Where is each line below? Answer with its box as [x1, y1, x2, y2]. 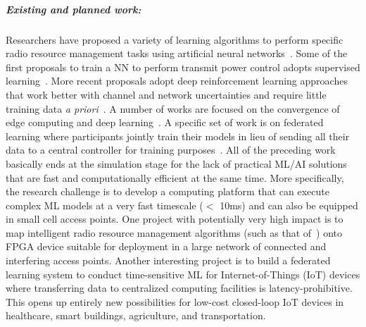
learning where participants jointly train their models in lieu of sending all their [6, 128, 350, 143]
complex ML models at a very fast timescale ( [6, 197, 203, 212]
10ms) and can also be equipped [220, 197, 358, 212]
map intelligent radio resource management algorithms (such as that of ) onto [6, 225, 343, 240]
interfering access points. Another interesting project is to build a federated [6, 253, 331, 268]
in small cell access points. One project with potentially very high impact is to [6, 211, 343, 226]
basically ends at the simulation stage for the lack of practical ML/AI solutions [6, 156, 347, 171]
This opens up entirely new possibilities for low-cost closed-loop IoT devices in [6, 294, 344, 309]
